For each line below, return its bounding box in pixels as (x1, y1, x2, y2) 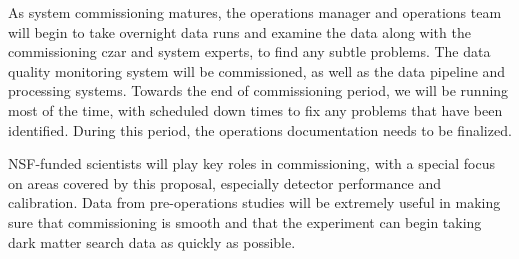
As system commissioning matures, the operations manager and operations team (8, 2, 502, 22)
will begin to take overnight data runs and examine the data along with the (8, 21, 471, 42)
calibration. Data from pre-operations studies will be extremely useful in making (8, 192, 501, 213)
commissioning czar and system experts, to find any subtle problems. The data (8, 41, 491, 62)
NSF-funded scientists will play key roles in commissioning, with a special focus (8, 153, 495, 174)
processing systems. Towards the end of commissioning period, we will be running (8, 80, 509, 101)
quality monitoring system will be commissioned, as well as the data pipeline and (8, 60, 506, 81)
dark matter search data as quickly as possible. (8, 231, 296, 252)
